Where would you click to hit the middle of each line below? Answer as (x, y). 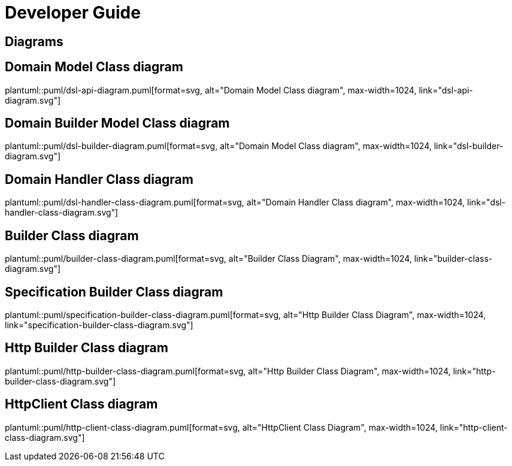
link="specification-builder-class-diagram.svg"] (99, 325)
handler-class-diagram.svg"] (62, 213)
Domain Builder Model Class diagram (117, 123)
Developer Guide (73, 13)
